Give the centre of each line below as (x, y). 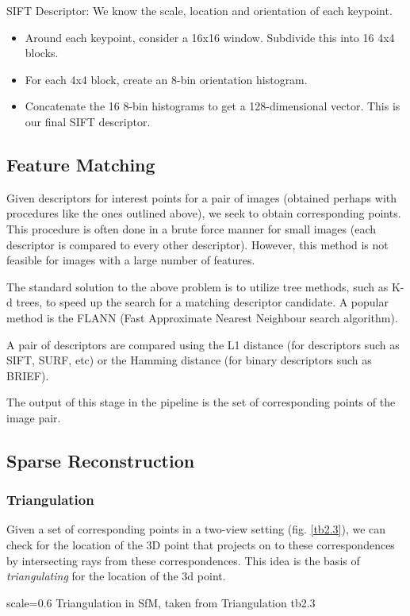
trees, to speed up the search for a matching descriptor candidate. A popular (202, 302)
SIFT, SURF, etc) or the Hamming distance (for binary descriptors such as (189, 360)
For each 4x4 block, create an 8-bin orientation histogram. (166, 79)
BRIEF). (28, 375)
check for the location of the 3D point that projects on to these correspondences (201, 545)
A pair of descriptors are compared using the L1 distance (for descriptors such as (203, 344)
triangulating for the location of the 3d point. (116, 576)
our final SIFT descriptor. (88, 121)
